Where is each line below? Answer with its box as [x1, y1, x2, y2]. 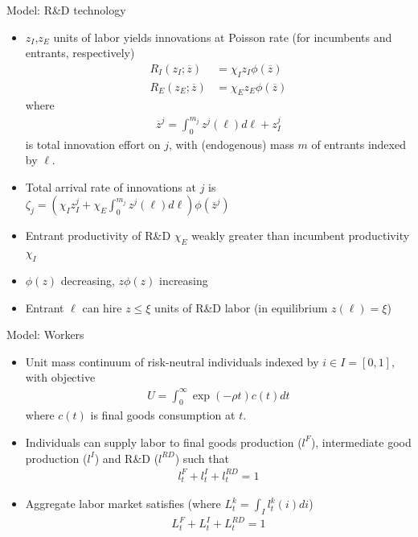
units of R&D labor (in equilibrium [154, 299, 328, 316]
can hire [82, 299, 122, 316]
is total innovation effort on [25, 135, 161, 152]
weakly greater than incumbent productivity [191, 227, 410, 244]
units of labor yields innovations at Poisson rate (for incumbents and [53, 28, 392, 45]
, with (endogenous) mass [168, 135, 294, 152]
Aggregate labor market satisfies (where [25, 495, 221, 512]
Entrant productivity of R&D [25, 227, 171, 244]
